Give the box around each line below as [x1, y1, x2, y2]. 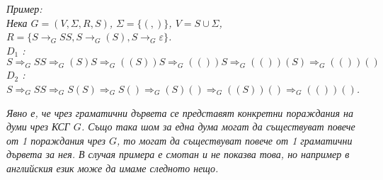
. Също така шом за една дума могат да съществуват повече [81, 119, 355, 134]
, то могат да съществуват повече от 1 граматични [117, 133, 353, 147]
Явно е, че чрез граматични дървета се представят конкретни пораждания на [6, 105, 353, 120]
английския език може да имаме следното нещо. [6, 160, 219, 175]
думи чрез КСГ [6, 119, 70, 134]
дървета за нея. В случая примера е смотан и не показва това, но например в [6, 147, 350, 162]
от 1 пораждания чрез [6, 133, 106, 147]
